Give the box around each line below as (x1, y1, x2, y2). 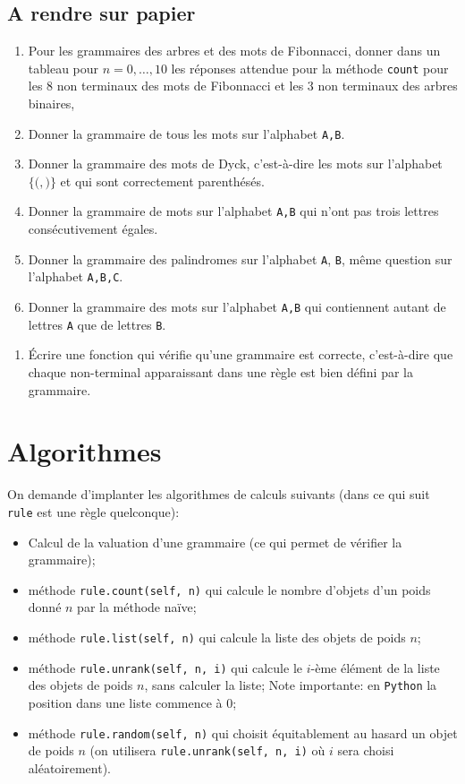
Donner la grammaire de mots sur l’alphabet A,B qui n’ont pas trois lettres (28, 202, 439, 220)
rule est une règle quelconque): (7, 502, 180, 521)
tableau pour (28, 58, 99, 77)
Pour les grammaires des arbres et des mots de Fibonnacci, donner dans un (28, 41, 441, 60)
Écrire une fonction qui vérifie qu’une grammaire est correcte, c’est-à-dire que (28, 345, 453, 364)
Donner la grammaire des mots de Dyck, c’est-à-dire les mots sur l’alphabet (28, 154, 443, 173)
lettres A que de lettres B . (28, 314, 166, 333)
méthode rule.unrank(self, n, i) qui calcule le (28, 658, 303, 676)
